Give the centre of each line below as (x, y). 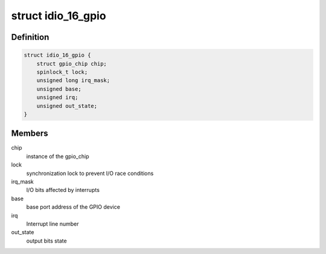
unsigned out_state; (67, 106)
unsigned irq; (57, 97)
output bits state (46, 241)
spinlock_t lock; (62, 72)
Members (30, 134)
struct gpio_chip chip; (72, 64)
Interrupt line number (53, 224)
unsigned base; (59, 89)
